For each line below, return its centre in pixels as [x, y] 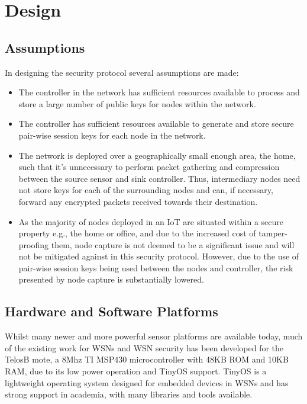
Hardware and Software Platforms [112, 311]
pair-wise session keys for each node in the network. [112, 135]
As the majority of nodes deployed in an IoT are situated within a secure [151, 221]
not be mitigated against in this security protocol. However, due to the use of [159, 256]
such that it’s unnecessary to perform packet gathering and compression [149, 167]
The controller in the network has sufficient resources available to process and [159, 92]
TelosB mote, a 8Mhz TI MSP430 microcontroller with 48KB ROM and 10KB [147, 359]
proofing [34, 244]
